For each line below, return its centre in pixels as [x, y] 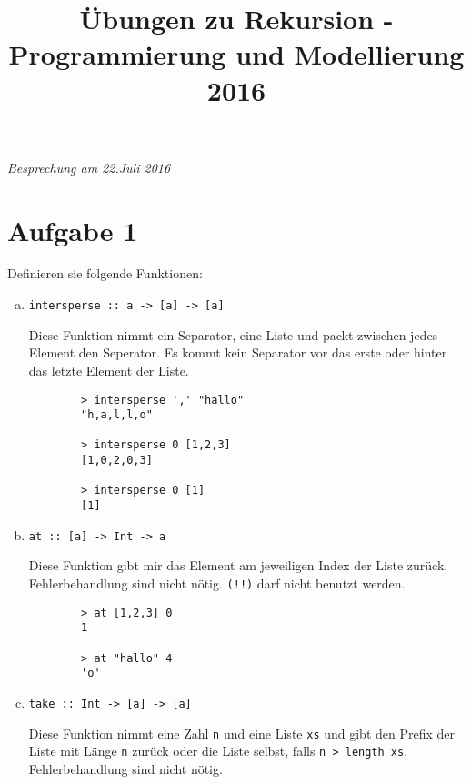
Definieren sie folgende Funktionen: [105, 273]
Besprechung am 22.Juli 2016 [89, 167]
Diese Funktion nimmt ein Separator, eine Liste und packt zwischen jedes [233, 334]
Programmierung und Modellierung [236, 54]
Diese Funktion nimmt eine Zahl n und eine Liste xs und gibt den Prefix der [242, 733]
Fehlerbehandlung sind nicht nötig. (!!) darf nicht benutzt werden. [217, 583]
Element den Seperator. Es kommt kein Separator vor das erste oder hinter [238, 352]
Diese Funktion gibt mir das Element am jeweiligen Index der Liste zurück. [238, 565]
